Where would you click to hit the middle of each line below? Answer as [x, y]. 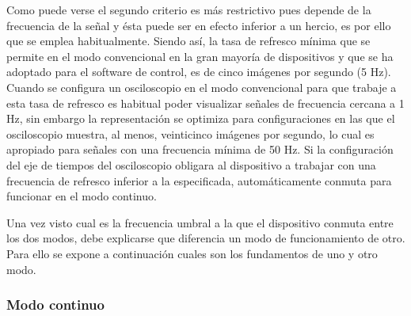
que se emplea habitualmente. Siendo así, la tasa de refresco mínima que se [188, 41]
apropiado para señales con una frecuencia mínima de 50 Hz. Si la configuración [200, 149]
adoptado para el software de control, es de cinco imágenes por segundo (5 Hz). [199, 72]
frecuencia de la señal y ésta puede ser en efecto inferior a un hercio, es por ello [199, 25]
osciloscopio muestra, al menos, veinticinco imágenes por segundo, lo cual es [190, 133]
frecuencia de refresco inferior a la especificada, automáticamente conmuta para [199, 180]
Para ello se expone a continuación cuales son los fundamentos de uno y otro [192, 253]
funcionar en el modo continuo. [82, 196]
